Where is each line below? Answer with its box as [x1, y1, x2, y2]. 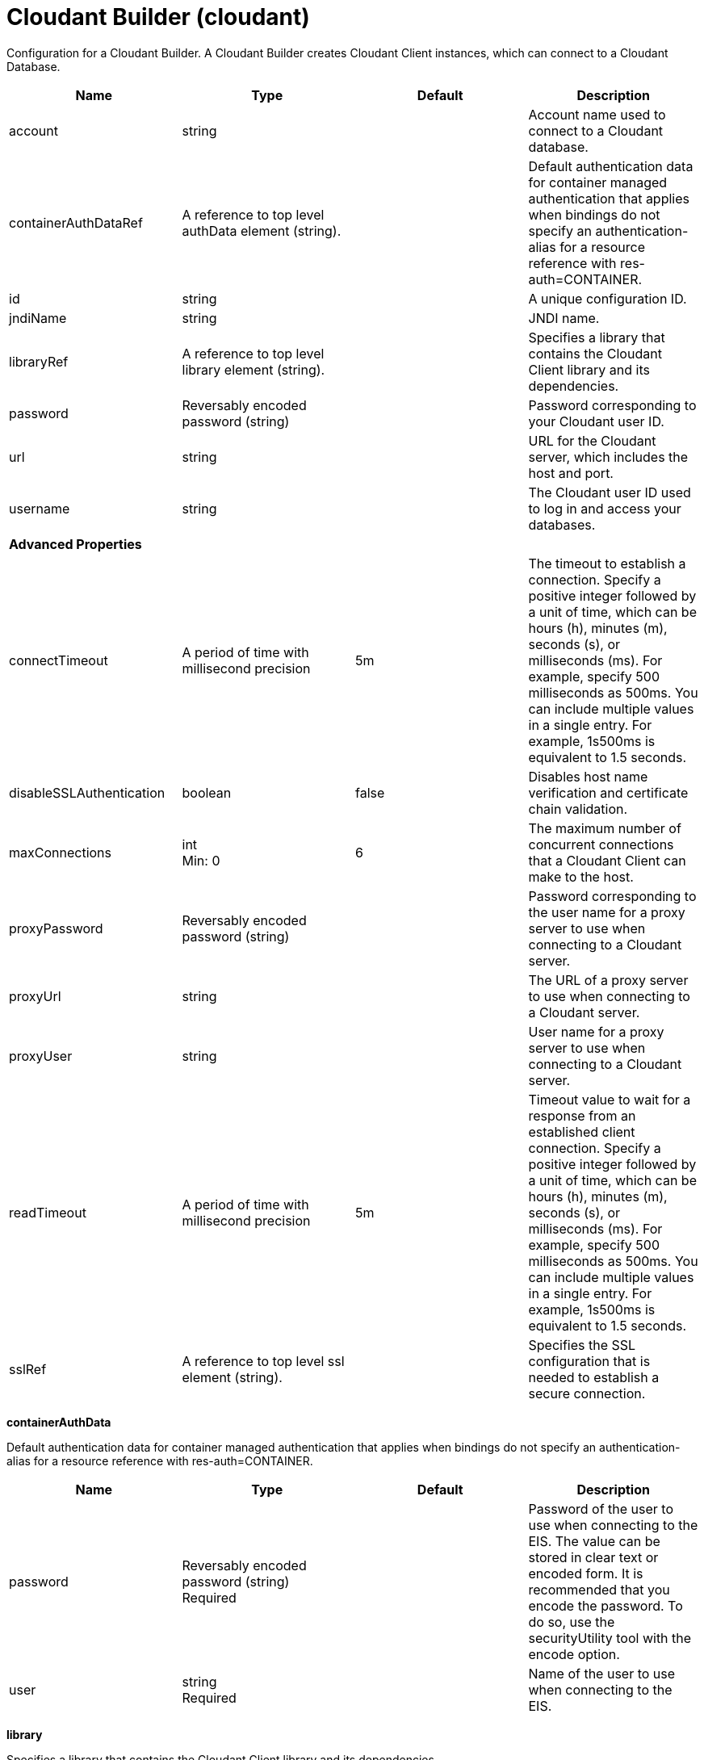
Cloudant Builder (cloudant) [6, 3, 310, 31]
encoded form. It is [528, 1565, 643, 1582]
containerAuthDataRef [9, 214, 143, 231]
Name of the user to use [528, 1665, 676, 1682]
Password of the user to [528, 1500, 674, 1517]
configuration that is [528, 1352, 651, 1369]
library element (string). [182, 361, 325, 378]
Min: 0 [182, 852, 220, 869]
